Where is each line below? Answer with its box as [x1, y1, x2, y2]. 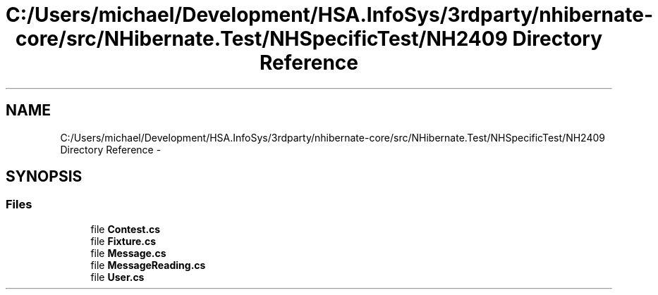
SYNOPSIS [6, 168, 83, 186]
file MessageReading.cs [90, 258, 206, 271]
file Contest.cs [90, 222, 161, 235]
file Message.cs [90, 246, 166, 259]
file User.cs [90, 270, 145, 283]
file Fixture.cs [90, 234, 157, 247]
